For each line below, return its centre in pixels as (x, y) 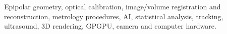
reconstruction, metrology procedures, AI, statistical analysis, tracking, (114, 16)
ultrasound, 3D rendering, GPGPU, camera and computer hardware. (110, 26)
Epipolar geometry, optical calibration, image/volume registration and (112, 6)
